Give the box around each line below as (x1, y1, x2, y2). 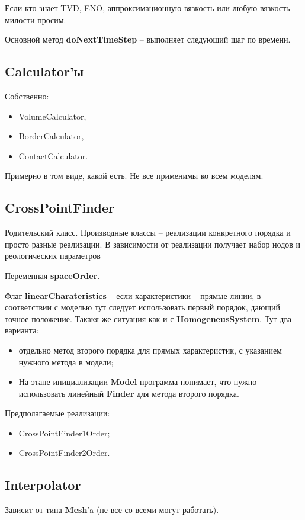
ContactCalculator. (18, 149, 88, 162)
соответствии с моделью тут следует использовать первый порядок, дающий (5, 301, 280, 313)
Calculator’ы (5, 62, 84, 81)
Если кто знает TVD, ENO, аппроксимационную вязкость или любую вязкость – (5, 2, 297, 14)
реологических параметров (5, 249, 101, 262)
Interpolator (5, 476, 81, 494)
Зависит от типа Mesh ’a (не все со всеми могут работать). (5, 503, 219, 516)
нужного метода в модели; (18, 355, 114, 368)
